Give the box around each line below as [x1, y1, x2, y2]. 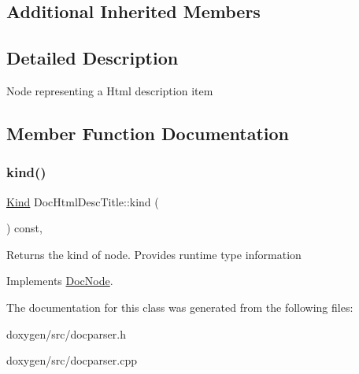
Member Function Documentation [6, 120, 290, 145]
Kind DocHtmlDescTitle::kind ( [6, 193, 159, 209]
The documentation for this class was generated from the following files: [6, 298, 353, 315]
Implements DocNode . [6, 272, 113, 289]
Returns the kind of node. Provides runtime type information [6, 246, 302, 262]
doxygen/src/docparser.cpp [6, 352, 137, 368]
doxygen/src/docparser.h [6, 325, 126, 342]
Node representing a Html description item [6, 82, 213, 98]
